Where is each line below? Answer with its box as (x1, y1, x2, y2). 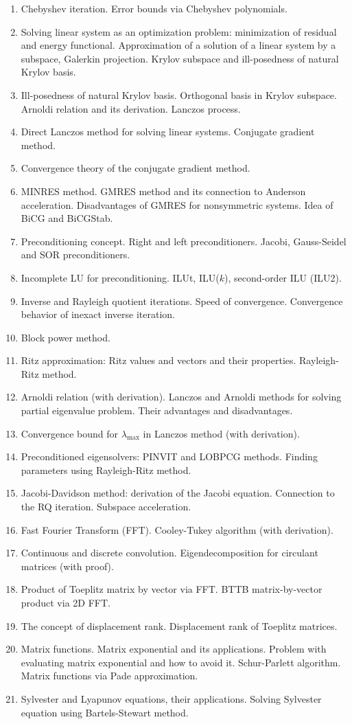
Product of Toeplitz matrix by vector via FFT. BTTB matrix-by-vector (21, 582, 322, 596)
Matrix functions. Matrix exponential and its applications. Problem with (21, 642, 327, 656)
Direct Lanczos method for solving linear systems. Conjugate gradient (21, 124, 315, 139)
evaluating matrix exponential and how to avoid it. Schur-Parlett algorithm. (21, 655, 341, 669)
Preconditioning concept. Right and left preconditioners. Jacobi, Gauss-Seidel (21, 234, 347, 248)
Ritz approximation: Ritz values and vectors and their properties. (21, 353, 296, 367)
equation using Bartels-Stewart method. (21, 705, 189, 719)
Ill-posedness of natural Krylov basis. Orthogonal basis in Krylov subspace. (21, 87, 337, 102)
